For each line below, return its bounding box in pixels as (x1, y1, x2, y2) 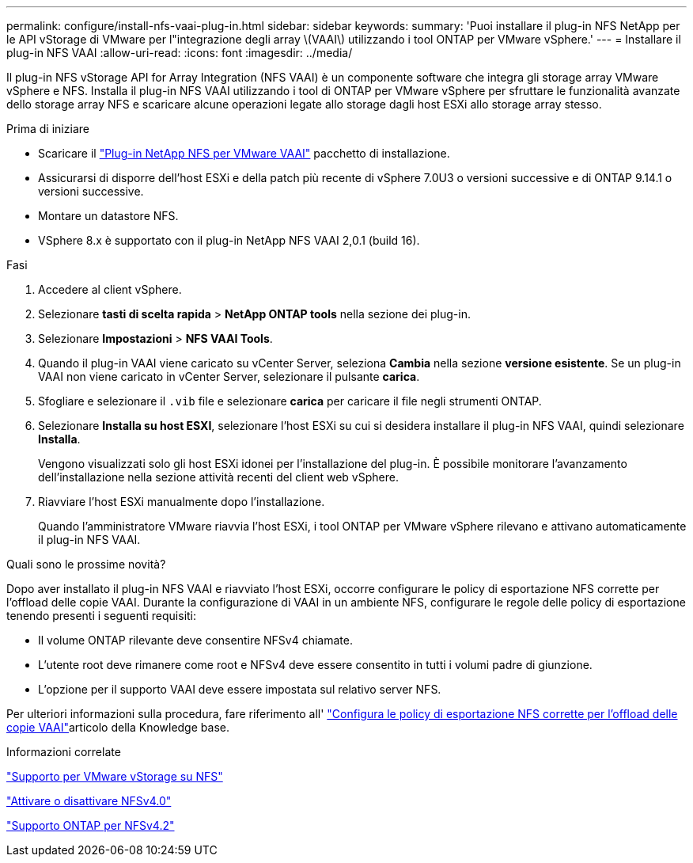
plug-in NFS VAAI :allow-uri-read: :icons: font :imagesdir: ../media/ (6, 46, 353, 59)
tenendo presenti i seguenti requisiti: (6, 609, 197, 622)
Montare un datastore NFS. (38, 209, 179, 222)
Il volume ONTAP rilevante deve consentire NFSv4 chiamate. (38, 633, 353, 647)
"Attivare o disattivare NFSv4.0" (6, 794, 172, 808)
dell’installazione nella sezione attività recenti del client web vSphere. (38, 470, 399, 484)
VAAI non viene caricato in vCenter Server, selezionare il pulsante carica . (38, 370, 420, 383)
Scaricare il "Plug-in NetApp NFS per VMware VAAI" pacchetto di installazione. (38, 146, 450, 160)
